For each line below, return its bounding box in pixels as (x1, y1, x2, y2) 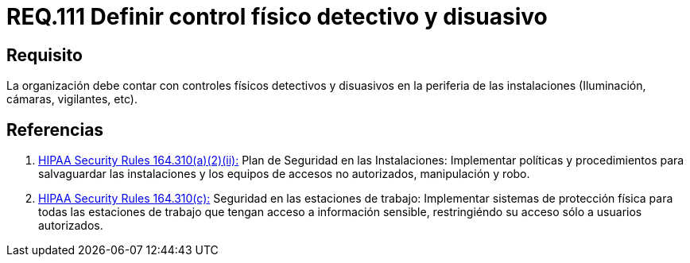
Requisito (6, 44, 83, 65)
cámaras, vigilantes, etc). (6, 92, 138, 106)
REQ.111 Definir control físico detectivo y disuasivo (6, 3, 548, 30)
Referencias (6, 119, 104, 140)
